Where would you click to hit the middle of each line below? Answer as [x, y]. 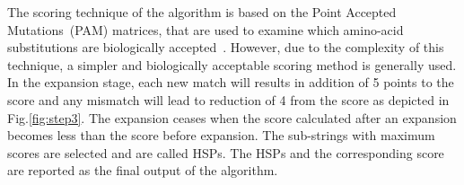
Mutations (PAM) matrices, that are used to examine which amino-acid [206, 29]
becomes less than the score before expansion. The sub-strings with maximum [221, 135]
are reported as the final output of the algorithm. [143, 170]
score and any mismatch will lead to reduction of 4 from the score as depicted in [228, 99]
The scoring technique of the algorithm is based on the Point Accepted [202, 12]
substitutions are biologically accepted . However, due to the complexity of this [226, 47]
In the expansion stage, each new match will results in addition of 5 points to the [231, 82]
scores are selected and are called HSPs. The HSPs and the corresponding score [226, 152]
